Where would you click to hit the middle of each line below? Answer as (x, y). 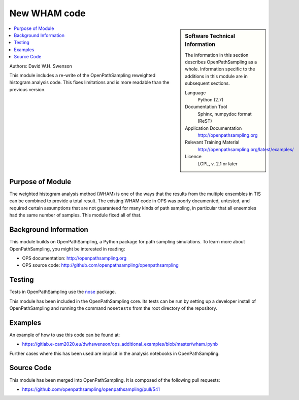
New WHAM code (47, 13)
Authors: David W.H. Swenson (41, 66)
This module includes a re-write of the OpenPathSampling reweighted (82, 75)
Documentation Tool (206, 107)
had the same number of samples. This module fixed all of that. (75, 215)
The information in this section (217, 55)
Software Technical (210, 36)
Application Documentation (213, 128)
